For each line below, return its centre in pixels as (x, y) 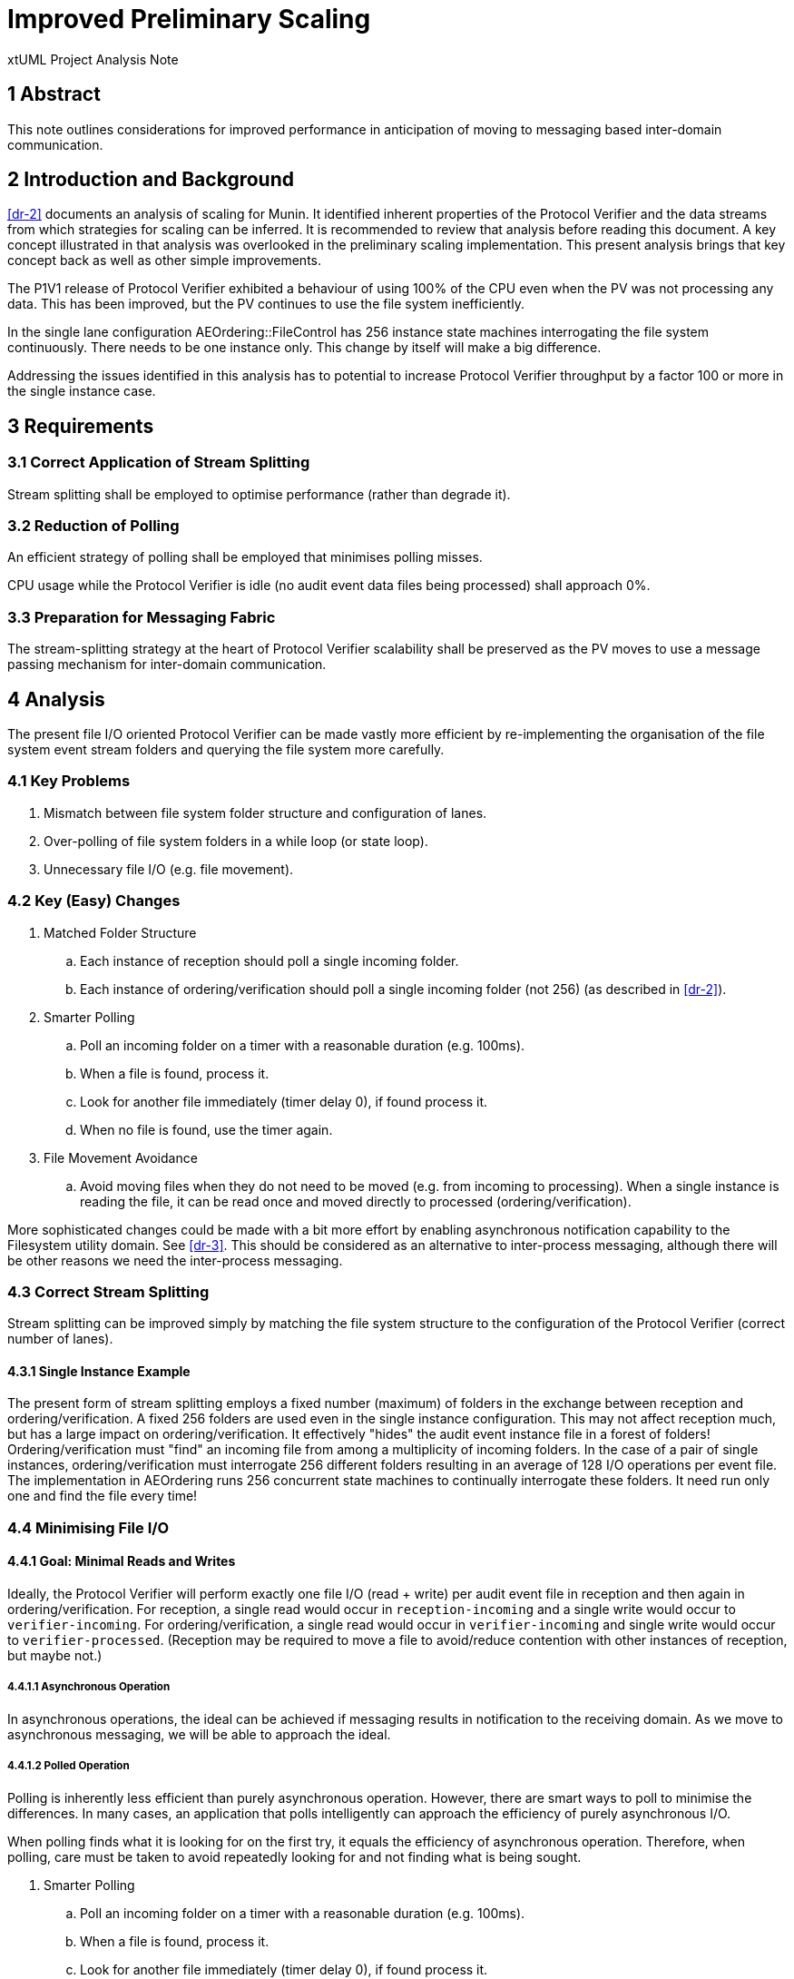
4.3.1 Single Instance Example (99, 1371)
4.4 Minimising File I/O (88, 1527)
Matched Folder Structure (120, 932)
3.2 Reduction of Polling (93, 526)
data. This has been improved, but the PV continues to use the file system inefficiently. (266, 304)
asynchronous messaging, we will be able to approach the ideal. (199, 1734)
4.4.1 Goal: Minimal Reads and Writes (122, 1561)
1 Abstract (54, 94)
